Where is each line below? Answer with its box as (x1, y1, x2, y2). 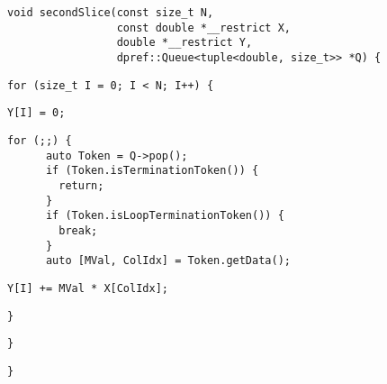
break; (58, 224, 98, 237)
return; (58, 178, 104, 192)
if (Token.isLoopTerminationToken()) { (45, 209, 284, 223)
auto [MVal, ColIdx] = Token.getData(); (45, 254, 291, 268)
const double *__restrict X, (116, 21, 291, 34)
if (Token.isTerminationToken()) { (45, 164, 259, 178)
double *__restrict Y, (116, 36, 253, 50)
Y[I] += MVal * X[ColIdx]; (7, 281, 168, 295)
